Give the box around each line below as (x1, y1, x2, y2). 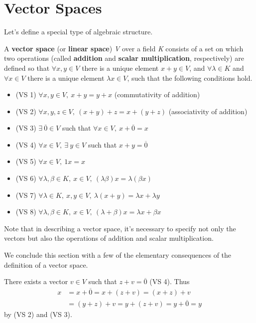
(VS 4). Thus (149, 276, 190, 287)
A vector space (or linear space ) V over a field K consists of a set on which (4, 43, 244, 53)
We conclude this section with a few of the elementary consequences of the (4, 250, 232, 260)
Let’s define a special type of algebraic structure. (4, 26, 153, 37)
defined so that (4, 62, 50, 73)
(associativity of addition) (168, 106, 248, 116)
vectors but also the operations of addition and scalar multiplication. (4, 233, 214, 243)
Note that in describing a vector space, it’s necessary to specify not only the (4, 223, 236, 233)
